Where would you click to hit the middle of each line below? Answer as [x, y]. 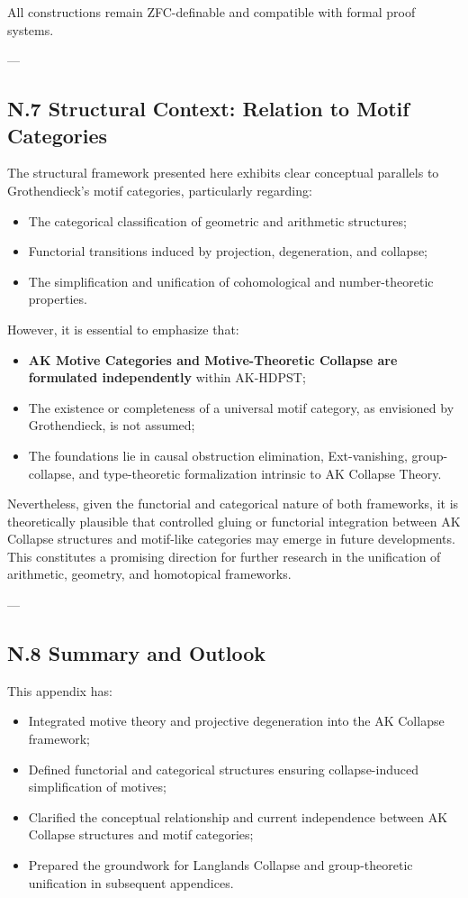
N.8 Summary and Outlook [137, 653]
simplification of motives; [97, 787]
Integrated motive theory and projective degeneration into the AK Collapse [236, 721]
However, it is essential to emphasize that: [123, 329]
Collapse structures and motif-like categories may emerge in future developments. [231, 539]
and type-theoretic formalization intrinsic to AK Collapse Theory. [260, 473]
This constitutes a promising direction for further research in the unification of [224, 556]
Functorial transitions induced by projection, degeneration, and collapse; [228, 251]
